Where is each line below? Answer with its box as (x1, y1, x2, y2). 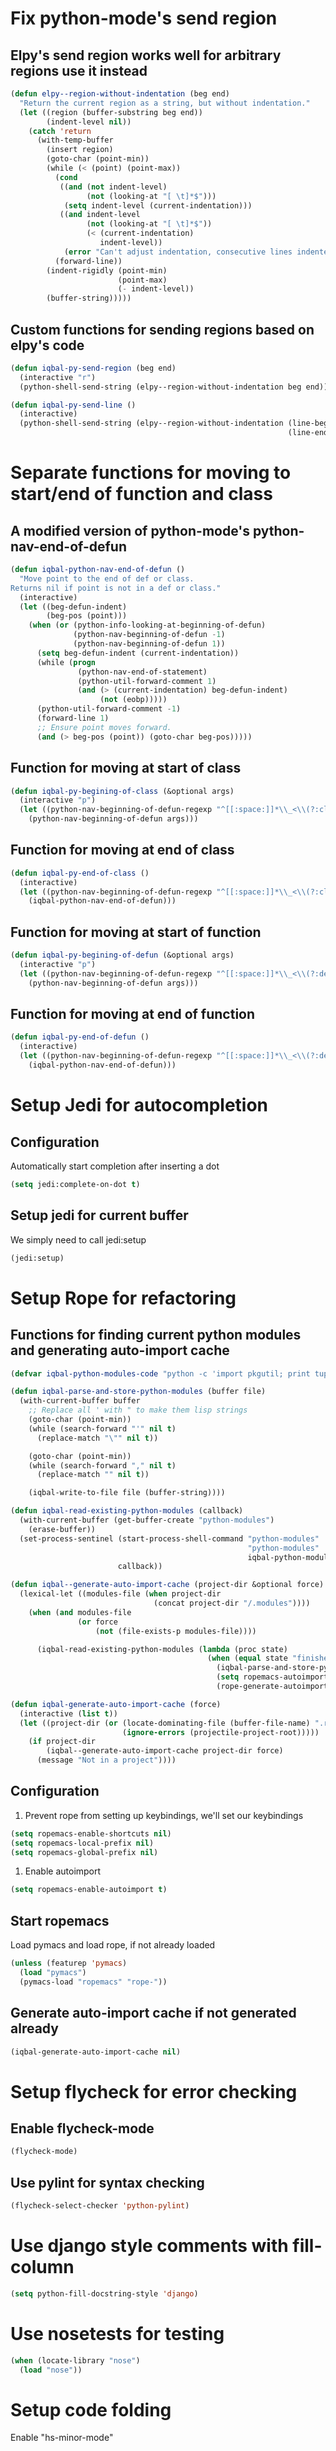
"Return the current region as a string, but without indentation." (19, 98, 311, 108)
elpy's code (10, 337, 85, 354)
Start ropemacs (10, 1912, 110, 1929)
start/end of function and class (10, 483, 273, 506)
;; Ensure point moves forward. (36, 722, 172, 732)
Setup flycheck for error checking (10, 2080, 298, 2103)
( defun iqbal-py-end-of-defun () (10, 1032, 150, 1042)
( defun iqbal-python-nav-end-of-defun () (10, 565, 186, 575)
